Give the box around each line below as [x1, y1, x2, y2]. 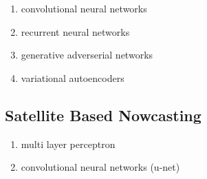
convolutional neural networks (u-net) [21, 160, 180, 174]
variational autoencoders [21, 70, 124, 85]
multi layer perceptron [21, 136, 116, 151]
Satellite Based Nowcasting [5, 104, 201, 125]
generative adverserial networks [21, 48, 153, 62]
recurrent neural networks [21, 24, 130, 39]
